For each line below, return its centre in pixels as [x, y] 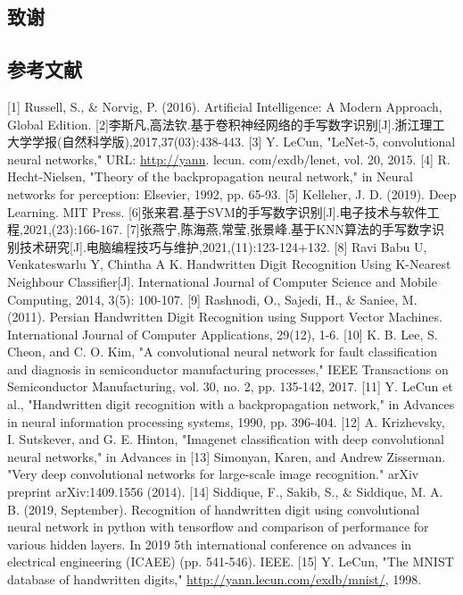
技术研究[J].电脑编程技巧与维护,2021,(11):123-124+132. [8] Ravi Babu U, [223, 246]
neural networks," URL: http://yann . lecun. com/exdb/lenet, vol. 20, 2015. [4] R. [229, 159]
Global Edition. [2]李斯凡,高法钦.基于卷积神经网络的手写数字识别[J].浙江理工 [226, 124]
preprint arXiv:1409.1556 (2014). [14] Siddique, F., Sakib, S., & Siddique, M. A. [225, 492]
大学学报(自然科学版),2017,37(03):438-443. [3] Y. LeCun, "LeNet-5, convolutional [231, 142]
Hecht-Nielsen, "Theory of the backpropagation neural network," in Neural [210, 176]
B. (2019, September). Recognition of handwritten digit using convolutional [214, 509]
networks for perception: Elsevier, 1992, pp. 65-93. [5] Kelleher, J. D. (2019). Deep [232, 193]
